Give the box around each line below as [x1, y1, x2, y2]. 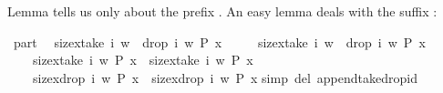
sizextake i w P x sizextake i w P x [32, 50, 253, 69]
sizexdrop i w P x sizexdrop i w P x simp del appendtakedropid [32, 67, 417, 87]
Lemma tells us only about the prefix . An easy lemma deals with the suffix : [7, 2, 438, 20]
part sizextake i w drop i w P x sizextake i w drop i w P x [13, 32, 426, 51]
